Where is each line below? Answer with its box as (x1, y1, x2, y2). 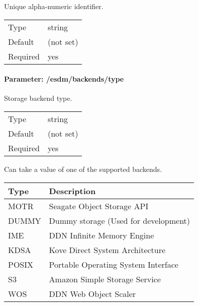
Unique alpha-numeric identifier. (4, 1, 104, 11)
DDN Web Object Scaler (49, 287, 136, 299)
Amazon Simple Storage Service (49, 273, 161, 285)
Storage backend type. (4, 93, 72, 103)
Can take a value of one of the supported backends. (4, 163, 162, 174)
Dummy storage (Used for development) (49, 214, 190, 226)
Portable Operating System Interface (49, 258, 178, 270)
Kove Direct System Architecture (49, 243, 166, 256)
